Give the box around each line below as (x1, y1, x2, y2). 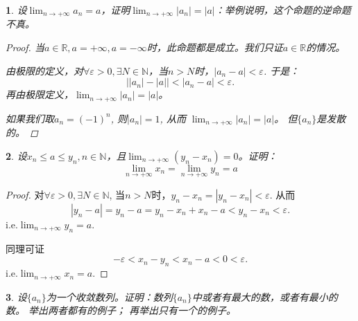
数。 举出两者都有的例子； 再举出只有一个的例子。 (6, 303, 237, 318)
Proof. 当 (6, 40, 44, 55)
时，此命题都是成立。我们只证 (146, 40, 283, 55)
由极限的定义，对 (6, 63, 83, 77)
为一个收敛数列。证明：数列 (46, 289, 173, 304)
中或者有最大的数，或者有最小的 (191, 289, 338, 304)
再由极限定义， (6, 87, 74, 102)
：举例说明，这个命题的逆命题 (214, 3, 351, 17)
